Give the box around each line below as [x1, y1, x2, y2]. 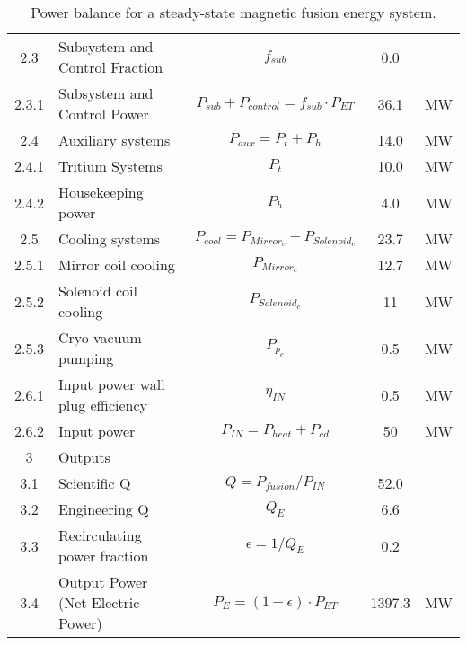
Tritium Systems [57, 155, 163, 176]
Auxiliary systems [57, 129, 171, 150]
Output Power [57, 571, 148, 592]
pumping [57, 348, 114, 368]
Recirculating [57, 525, 142, 545]
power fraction [57, 545, 149, 566]
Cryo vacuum [57, 327, 142, 348]
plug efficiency [57, 394, 148, 415]
